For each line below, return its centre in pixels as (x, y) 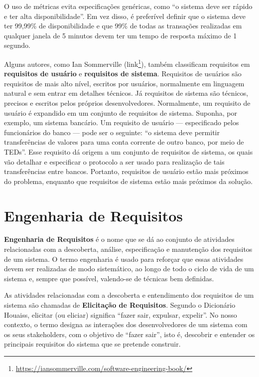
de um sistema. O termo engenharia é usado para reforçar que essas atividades (124, 259)
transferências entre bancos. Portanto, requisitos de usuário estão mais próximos (126, 171)
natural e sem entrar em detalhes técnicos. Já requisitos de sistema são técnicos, (126, 93)
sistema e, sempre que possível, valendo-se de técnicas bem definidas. (109, 278)
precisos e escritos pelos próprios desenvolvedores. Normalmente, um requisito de (127, 103)
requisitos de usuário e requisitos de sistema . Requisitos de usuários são (123, 74)
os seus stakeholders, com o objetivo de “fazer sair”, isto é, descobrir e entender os (129, 334)
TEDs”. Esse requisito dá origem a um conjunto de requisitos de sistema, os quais (129, 151)
